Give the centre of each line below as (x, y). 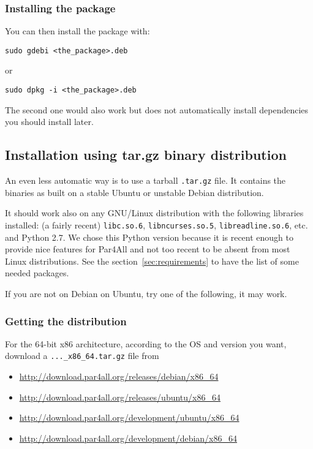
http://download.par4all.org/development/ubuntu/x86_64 (129, 417)
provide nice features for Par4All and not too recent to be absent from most (148, 249)
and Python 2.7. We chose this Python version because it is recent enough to (149, 237)
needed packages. (37, 273)
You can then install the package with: (77, 31)
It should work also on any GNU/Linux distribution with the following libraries (154, 213)
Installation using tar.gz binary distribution (146, 155)
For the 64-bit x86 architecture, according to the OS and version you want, (146, 343)
